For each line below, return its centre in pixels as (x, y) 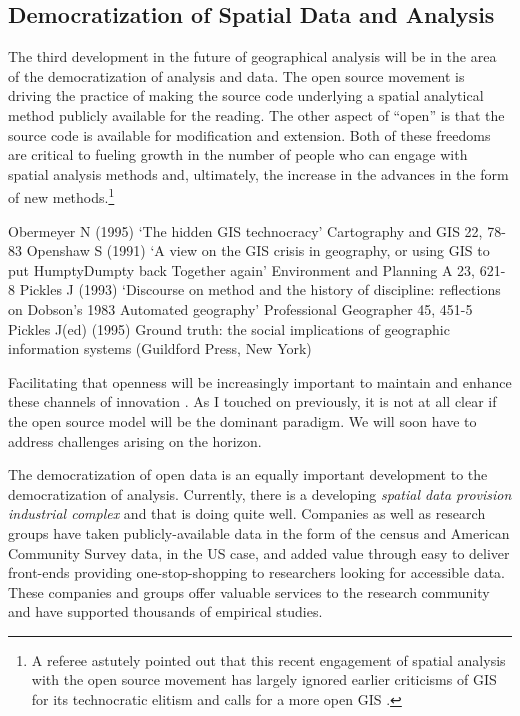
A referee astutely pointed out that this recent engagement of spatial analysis (268, 659)
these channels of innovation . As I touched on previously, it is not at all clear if (252, 401)
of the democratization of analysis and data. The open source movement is (236, 75)
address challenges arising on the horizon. (135, 440)
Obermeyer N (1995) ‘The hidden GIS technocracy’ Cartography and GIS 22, (245, 230)
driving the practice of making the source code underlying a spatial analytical (246, 95)
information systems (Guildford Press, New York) (160, 348)
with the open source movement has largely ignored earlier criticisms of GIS (264, 679)
